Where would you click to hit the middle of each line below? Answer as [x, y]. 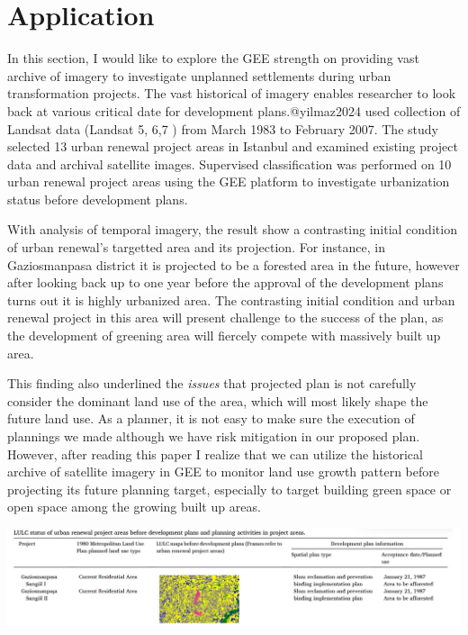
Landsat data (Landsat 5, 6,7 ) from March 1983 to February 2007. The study [223, 128]
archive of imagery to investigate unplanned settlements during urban [199, 75]
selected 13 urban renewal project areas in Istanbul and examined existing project [233, 146]
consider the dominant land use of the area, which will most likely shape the [218, 400]
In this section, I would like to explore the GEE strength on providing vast [213, 58]
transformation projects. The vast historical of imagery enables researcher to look [232, 93]
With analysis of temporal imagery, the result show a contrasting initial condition [232, 229]
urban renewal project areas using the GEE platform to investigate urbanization [229, 181]
